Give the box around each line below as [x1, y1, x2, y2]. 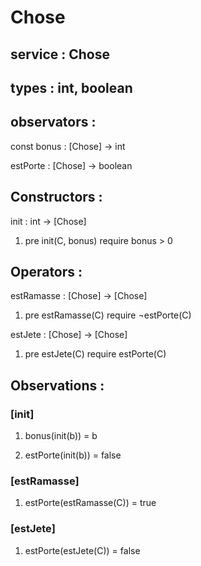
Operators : [10, 263, 83, 280]
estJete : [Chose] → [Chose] [10, 329, 128, 341]
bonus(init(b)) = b [24, 430, 98, 442]
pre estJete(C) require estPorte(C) [24, 348, 167, 360]
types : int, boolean [10, 79, 133, 96]
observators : [10, 114, 97, 131]
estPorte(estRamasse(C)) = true [24, 497, 157, 509]
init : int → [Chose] [10, 215, 87, 227]
